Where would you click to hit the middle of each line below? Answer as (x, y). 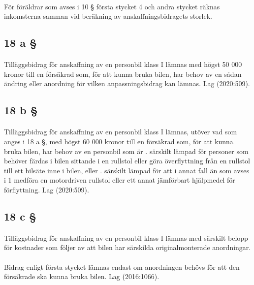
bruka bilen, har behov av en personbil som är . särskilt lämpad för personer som (126, 151)
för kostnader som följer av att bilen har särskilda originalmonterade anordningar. (127, 247)
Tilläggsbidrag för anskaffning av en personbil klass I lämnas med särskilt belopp (126, 237)
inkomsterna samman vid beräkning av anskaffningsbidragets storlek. (108, 16)
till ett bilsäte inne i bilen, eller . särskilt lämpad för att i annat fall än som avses (127, 170)
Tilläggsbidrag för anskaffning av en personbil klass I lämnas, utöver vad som (121, 132)
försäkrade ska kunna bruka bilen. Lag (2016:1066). (82, 276)
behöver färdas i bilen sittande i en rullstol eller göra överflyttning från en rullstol (127, 161)
